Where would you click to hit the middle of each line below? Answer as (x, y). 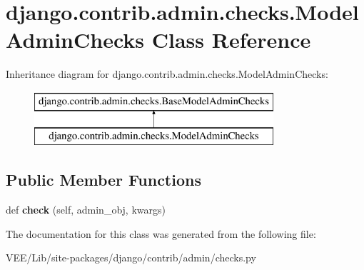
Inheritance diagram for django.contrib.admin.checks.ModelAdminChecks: (167, 74)
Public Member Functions (103, 180)
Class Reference (231, 40)
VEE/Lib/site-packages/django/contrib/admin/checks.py (131, 257)
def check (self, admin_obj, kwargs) (86, 210)
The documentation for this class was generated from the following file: (161, 233)
